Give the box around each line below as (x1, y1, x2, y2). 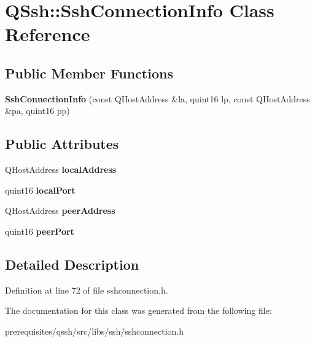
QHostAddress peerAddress (5, 204, 115, 217)
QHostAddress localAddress (5, 163, 117, 176)
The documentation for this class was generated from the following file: (5, 304, 272, 317)
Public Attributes (5, 134, 119, 153)
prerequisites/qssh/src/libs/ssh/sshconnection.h (5, 324, 184, 337)
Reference (5, 21, 90, 47)
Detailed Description (5, 254, 139, 273)
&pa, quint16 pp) (5, 104, 70, 117)
